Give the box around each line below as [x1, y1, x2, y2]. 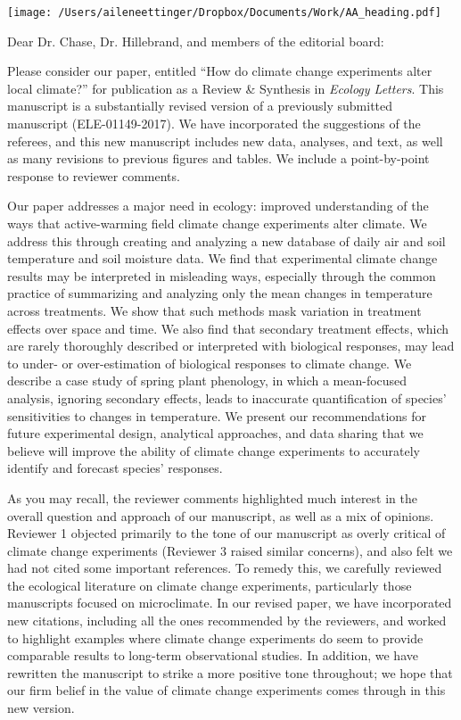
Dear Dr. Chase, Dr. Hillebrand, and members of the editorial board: [7, 31, 384, 50]
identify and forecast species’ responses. [7, 459, 223, 477]
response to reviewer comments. [7, 166, 180, 185]
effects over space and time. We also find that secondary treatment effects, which [7, 319, 449, 337]
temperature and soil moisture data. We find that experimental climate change [7, 249, 438, 268]
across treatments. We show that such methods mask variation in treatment [7, 301, 422, 319]
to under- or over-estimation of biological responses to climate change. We [7, 353, 412, 372]
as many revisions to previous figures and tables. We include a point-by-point [7, 149, 430, 168]
